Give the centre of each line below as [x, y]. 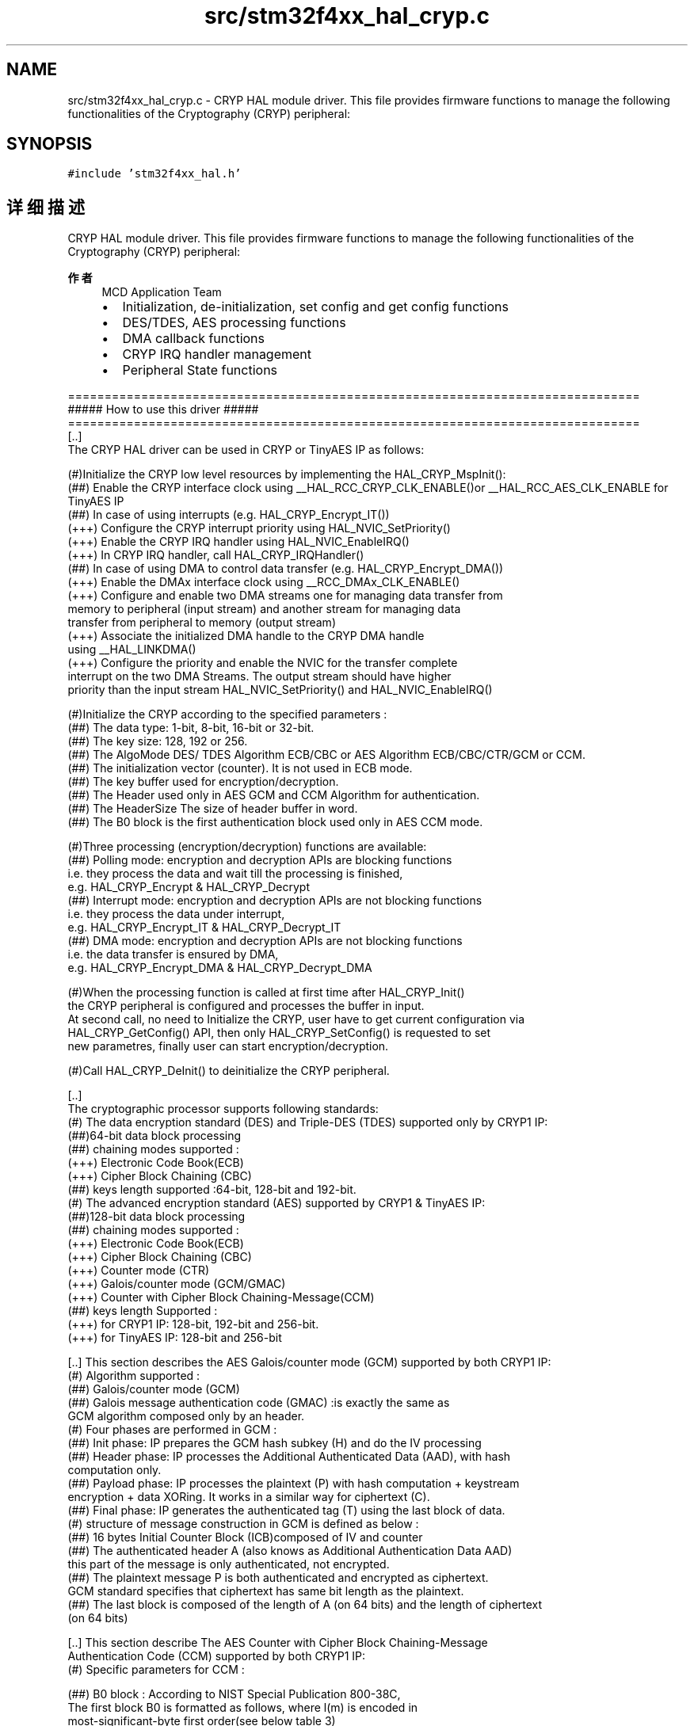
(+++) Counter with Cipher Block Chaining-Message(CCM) [221, 1297]
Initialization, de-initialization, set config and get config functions [315, 307]
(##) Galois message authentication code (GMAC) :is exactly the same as [259, 1403]
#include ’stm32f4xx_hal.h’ [154, 174]
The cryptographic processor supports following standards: [223, 1109]
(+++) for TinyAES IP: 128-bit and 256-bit [175, 1338]
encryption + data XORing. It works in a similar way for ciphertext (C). [249, 1497]
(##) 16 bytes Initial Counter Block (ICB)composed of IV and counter [245, 1537]
